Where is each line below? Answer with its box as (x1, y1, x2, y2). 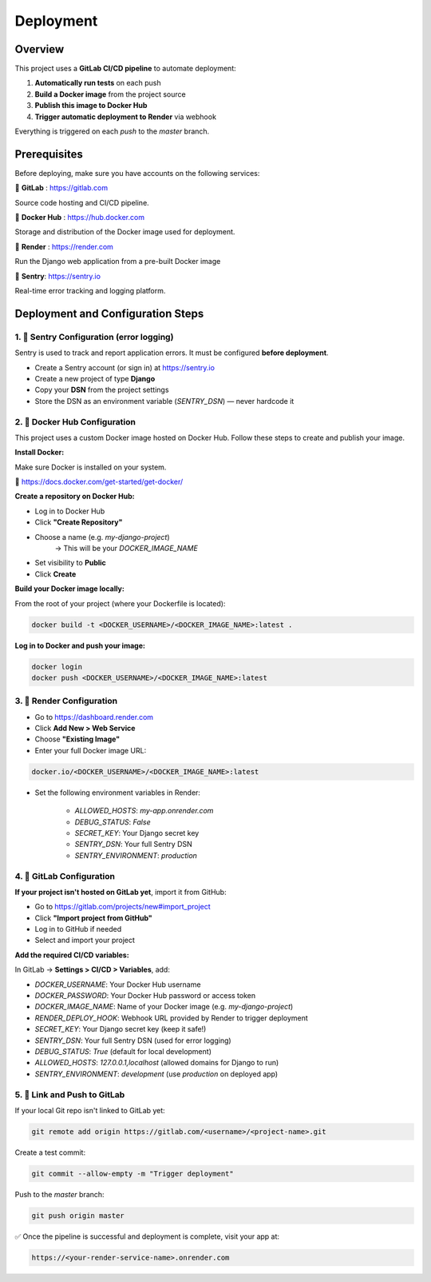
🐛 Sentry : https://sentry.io (14, 271, 101, 281)
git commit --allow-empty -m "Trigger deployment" (31, 1168, 235, 1178)
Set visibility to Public (34, 558, 107, 568)
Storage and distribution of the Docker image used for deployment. (14, 227, 235, 237)
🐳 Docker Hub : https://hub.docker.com (14, 213, 145, 222)
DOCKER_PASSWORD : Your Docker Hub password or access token (34, 991, 256, 1000)
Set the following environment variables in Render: (34, 788, 201, 797)
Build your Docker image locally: (14, 584, 125, 593)
